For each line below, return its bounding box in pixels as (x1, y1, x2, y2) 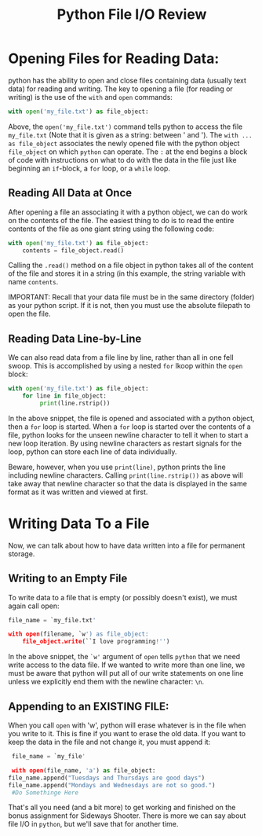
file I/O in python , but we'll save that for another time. (8, 819, 179, 829)
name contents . (8, 277, 59, 287)
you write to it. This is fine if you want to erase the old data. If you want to (8, 729, 246, 738)
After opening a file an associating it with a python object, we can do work (8, 207, 249, 217)
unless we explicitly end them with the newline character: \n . (8, 677, 205, 687)
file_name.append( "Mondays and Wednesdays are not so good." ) (8, 781, 216, 789)
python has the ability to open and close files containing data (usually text (8, 75, 247, 85)
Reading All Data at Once (8, 186, 133, 200)
